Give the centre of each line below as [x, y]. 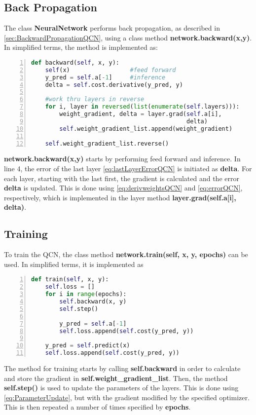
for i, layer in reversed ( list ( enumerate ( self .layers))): [142, 107]
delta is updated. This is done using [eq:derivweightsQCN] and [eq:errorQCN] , [123, 188]
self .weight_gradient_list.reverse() [107, 143]
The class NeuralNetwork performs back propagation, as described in [112, 28]
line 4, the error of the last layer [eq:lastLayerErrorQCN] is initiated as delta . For [128, 169]
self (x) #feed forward [110, 70]
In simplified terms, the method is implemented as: [81, 47]
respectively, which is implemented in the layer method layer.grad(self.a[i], [120, 197]
